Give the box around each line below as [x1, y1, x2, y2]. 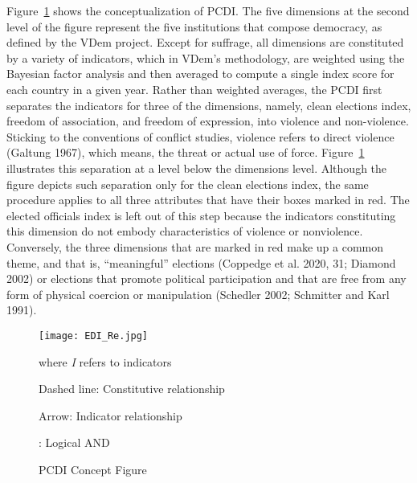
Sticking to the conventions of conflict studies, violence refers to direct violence [6, 128, 395, 145]
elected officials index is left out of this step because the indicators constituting [6, 207, 396, 223]
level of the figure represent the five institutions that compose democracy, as [6, 18, 382, 35]
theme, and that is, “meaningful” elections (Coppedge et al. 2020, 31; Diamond [6, 254, 396, 271]
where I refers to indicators [39, 353, 172, 370]
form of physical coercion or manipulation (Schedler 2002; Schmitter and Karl [6, 285, 390, 302]
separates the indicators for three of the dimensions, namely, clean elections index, [6, 96, 411, 113]
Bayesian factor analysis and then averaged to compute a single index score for [6, 65, 395, 82]
